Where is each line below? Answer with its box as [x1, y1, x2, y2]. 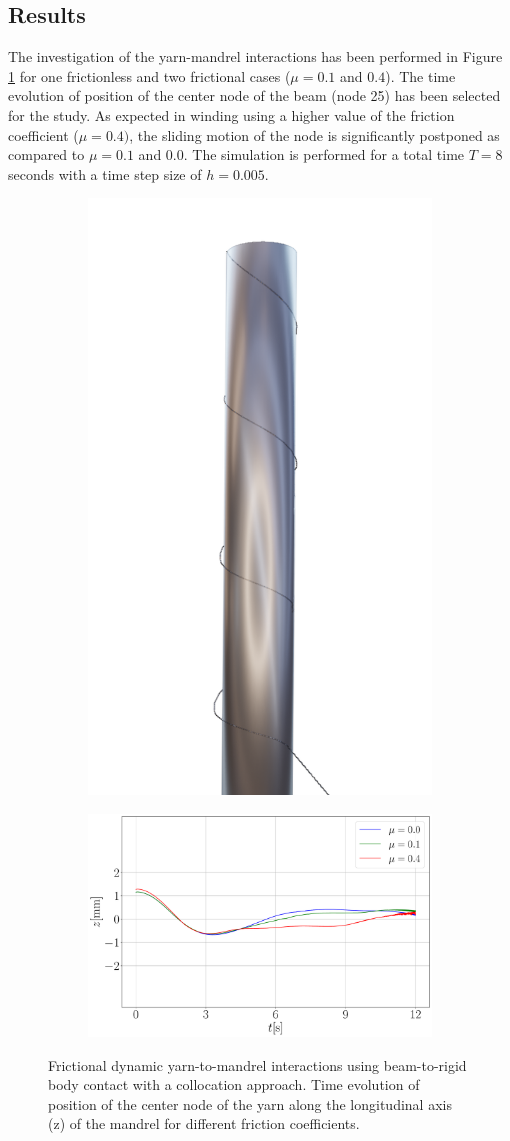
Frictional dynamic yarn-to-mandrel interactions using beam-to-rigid [48, 1054, 467, 1075]
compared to [8, 144, 85, 165]
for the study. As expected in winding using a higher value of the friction [8, 104, 455, 125]
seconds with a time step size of [8, 163, 202, 184]
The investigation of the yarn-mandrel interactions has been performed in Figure [8, 46, 503, 67]
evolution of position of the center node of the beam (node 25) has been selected [8, 85, 501, 106]
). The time [385, 65, 456, 86]
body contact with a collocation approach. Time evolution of [48, 1074, 420, 1095]
